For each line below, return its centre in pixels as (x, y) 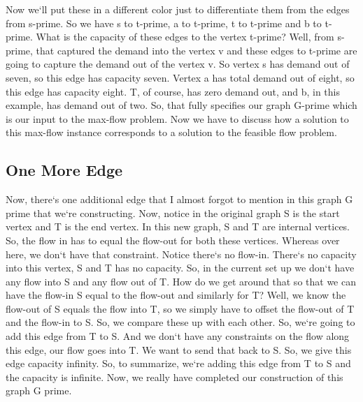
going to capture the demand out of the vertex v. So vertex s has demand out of (178, 64)
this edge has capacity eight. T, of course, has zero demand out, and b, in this (173, 91)
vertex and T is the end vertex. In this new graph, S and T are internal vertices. (178, 226)
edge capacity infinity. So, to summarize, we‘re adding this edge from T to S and (178, 363)
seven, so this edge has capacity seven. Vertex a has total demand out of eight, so (180, 77)
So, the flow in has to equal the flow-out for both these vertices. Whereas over (173, 240)
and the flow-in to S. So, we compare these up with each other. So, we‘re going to (180, 322)
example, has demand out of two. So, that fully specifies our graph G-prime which (181, 105)
